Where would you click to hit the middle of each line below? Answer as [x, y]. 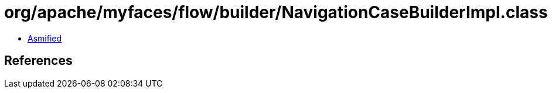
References [38, 61]
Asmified [45, 38]
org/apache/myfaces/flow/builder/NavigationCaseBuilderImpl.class [276, 12]
